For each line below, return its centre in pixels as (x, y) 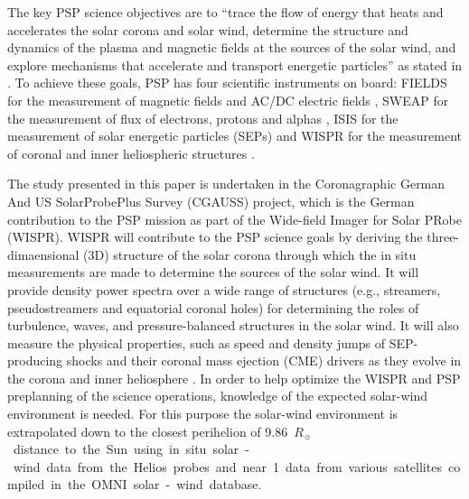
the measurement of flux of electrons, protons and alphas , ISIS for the (203, 118)
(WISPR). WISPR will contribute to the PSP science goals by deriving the (215, 237)
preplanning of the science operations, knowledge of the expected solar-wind (218, 396)
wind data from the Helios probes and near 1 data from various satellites (227, 466)
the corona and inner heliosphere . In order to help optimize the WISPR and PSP (234, 378)
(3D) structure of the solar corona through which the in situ (250, 254)
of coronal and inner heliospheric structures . (131, 153)
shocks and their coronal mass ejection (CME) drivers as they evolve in (264, 360)
